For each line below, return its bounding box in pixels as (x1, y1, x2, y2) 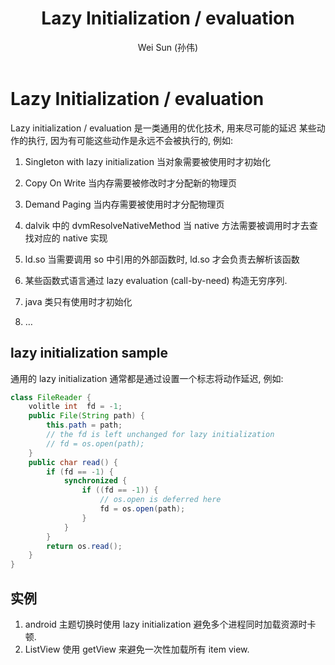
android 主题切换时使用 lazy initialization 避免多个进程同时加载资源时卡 (24, 618, 317, 630)
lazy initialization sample (10, 345, 169, 362)
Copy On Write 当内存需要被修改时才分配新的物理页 (24, 177, 238, 189)
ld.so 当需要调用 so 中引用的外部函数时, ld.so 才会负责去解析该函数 (24, 253, 300, 265)
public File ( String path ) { (28, 411, 145, 421)
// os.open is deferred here (99, 495, 222, 505)
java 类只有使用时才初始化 (24, 295, 133, 307)
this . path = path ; (46, 420, 123, 431)
